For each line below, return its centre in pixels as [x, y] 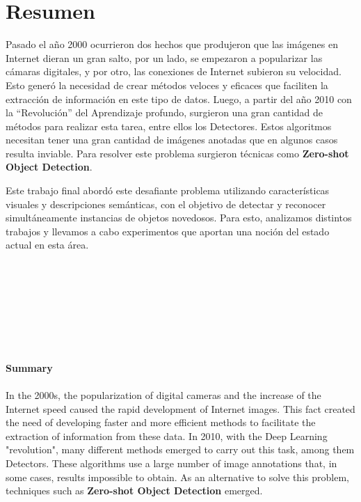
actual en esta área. [47, 245]
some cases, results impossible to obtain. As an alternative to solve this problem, [177, 477]
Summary [29, 367]
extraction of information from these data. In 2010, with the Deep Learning [167, 436]
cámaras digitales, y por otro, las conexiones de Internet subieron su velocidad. [174, 71]
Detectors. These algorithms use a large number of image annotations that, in [171, 463]
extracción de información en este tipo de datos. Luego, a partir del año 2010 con [179, 99]
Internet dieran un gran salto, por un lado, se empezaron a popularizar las [164, 57]
